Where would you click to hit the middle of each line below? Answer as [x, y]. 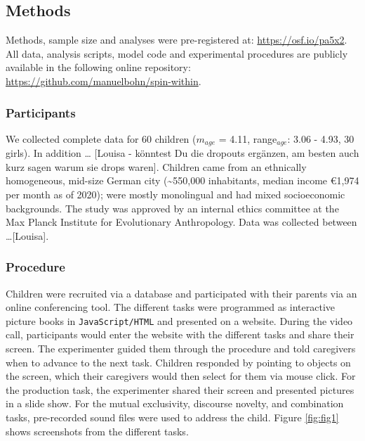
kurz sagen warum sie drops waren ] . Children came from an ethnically [156, 166]
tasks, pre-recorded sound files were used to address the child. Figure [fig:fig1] [172, 417]
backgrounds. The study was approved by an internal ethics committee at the [172, 208]
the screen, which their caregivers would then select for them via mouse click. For [181, 376]
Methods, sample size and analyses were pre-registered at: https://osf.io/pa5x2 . [177, 40]
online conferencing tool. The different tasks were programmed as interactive [171, 307]
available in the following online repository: [98, 67]
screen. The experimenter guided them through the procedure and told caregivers [181, 349]
